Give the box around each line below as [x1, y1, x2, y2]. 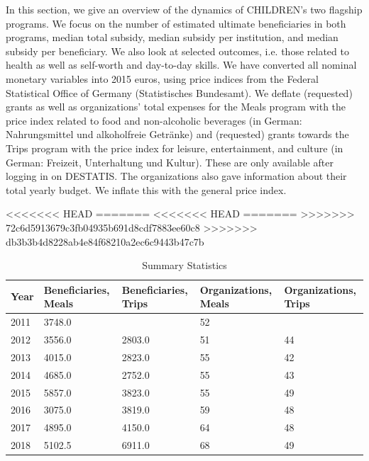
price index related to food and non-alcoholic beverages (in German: [6, 113, 302, 127]
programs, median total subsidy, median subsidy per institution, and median [6, 30, 338, 45]
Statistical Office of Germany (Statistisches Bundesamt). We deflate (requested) [6, 85, 353, 100]
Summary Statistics [142, 258, 227, 273]
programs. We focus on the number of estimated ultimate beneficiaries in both [6, 16, 346, 30]
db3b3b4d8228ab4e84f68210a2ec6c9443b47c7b [6, 234, 204, 249]
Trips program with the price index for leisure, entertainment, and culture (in [6, 140, 343, 155]
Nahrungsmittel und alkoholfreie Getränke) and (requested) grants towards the [6, 127, 349, 142]
